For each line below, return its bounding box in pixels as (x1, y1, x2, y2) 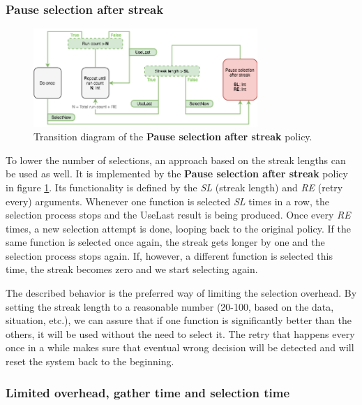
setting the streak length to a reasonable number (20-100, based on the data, (6, 299, 334, 314)
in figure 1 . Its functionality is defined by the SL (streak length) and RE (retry (6, 179, 343, 194)
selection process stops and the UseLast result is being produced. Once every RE (6, 207, 351, 222)
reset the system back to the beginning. (6, 354, 174, 369)
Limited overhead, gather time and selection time (6, 383, 290, 401)
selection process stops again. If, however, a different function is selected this (6, 248, 333, 263)
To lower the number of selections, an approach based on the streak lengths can (6, 152, 346, 167)
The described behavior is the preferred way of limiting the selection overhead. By (6, 286, 357, 300)
